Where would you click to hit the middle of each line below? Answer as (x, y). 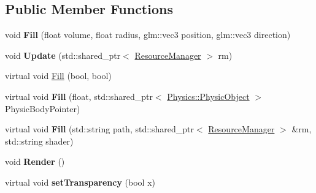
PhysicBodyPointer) (43, 108)
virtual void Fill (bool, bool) (58, 76)
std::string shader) (39, 141)
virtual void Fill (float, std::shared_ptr (79, 96)
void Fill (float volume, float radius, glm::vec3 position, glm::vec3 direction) (148, 35)
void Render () (35, 161)
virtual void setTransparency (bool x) (80, 182)
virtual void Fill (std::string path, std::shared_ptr (99, 129)
